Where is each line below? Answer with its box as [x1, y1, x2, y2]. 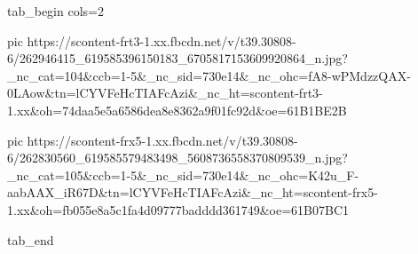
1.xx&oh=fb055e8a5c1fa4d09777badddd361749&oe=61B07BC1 [7, 200, 350, 218]
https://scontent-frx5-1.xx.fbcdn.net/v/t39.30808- [27, 131, 298, 149]
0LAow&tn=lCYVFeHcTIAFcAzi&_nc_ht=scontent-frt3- [7, 83, 323, 102]
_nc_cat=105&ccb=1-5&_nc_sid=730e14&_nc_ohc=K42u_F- [7, 165, 359, 184]
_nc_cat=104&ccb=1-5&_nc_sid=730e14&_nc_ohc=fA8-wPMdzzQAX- [7, 66, 411, 84]
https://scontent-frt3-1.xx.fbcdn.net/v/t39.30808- [27, 31, 296, 50]
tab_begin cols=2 [7, 2, 104, 20]
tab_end [7, 230, 54, 249]
